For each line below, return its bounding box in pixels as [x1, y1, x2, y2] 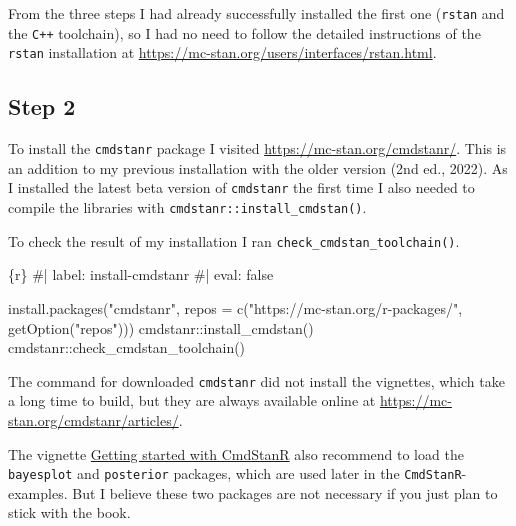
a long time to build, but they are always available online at [8, 390, 376, 411]
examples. [8, 482, 68, 503]
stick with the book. [8, 502, 131, 523]
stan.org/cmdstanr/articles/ [8, 410, 179, 431]
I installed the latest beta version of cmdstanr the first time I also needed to [8, 177, 475, 198]
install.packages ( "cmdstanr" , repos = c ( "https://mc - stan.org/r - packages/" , [8, 297, 463, 318]
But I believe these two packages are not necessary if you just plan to [72, 482, 498, 503]
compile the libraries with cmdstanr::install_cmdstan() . [8, 197, 367, 218]
